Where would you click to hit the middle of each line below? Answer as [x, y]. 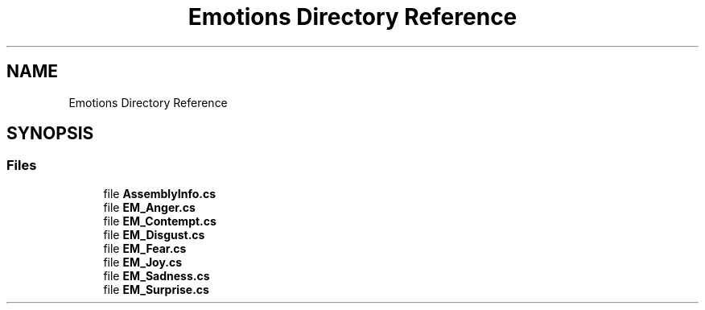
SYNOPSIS [50, 134]
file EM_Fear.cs [145, 248]
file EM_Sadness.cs [157, 275]
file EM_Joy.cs [143, 262]
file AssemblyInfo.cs [160, 193]
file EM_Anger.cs [149, 207]
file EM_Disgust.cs [154, 234]
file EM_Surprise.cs [156, 289]
